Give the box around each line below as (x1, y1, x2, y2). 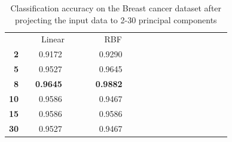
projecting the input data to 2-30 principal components (14, 13, 217, 26)
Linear (41, 33, 65, 45)
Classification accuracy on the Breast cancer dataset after (10, 2, 222, 14)
